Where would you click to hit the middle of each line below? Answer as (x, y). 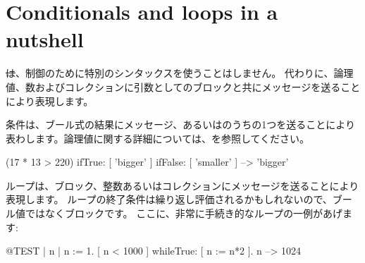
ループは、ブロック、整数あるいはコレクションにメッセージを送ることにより (182, 185)
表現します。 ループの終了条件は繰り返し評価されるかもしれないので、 (169, 199)
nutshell (45, 39)
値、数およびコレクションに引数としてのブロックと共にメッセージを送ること (183, 86)
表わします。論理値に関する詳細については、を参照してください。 (158, 138)
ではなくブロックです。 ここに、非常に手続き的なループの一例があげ (184, 213)
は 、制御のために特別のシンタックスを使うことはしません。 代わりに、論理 (180, 73)
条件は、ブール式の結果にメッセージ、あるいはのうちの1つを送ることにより (181, 124)
